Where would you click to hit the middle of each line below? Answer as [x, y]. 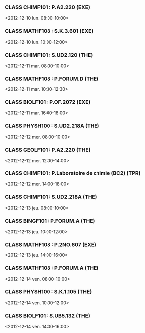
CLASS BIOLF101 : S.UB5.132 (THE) [48, 316]
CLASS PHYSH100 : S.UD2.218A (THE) [52, 126]
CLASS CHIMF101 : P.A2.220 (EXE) [48, 7]
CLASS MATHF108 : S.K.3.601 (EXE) [49, 31]
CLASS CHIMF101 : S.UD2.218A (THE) [51, 197]
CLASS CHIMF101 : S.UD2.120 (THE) [49, 55]
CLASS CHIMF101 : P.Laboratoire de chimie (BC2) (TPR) [73, 173]
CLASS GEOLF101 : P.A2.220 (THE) [48, 150]
